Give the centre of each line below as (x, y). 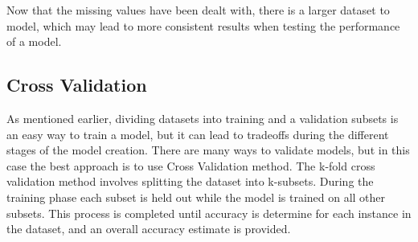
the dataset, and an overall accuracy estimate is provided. (149, 229)
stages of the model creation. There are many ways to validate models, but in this (208, 150)
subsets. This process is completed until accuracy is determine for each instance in (209, 213)
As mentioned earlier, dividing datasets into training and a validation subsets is (203, 118)
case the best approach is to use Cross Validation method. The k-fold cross (191, 165)
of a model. (34, 41)
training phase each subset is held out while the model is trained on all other (196, 197)
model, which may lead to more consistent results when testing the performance (203, 25)
